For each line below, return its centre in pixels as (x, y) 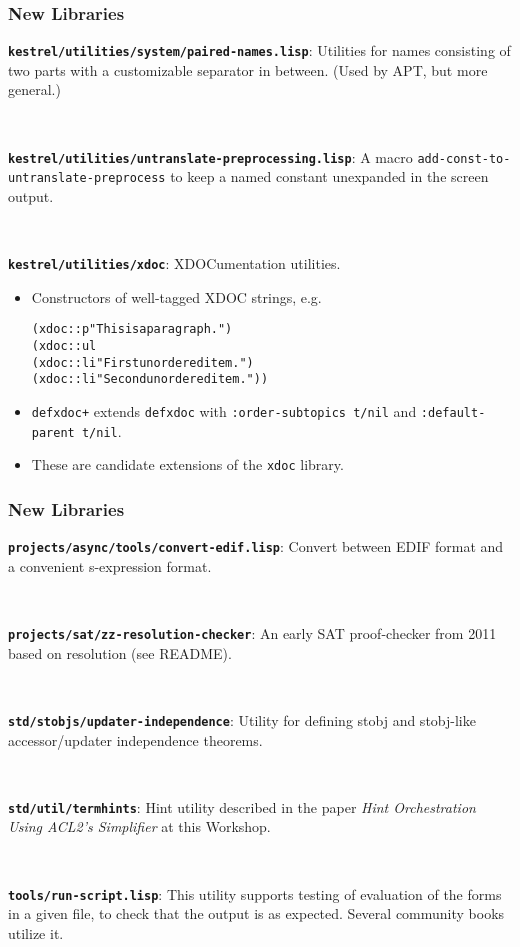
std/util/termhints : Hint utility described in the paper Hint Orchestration (242, 806)
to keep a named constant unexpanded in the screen (329, 176)
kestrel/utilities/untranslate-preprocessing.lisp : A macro (210, 156)
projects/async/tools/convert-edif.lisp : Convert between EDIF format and (256, 546)
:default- (453, 413)
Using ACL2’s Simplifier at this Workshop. (139, 826)
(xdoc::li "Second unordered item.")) (150, 379)
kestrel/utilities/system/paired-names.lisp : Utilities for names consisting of (259, 50)
